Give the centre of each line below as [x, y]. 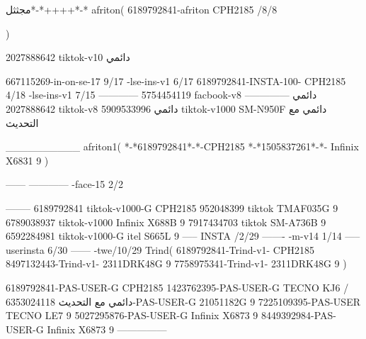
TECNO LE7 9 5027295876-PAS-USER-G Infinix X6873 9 [132, 315]
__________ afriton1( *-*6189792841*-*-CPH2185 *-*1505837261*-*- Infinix [182, 146]
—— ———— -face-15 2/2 [65, 184]
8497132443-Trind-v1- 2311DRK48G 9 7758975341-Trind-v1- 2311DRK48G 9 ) [176, 263]
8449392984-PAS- [299, 315]
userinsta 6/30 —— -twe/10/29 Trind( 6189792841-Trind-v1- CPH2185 [160, 249]
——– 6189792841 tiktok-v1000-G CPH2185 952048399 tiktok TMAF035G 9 [172, 207]
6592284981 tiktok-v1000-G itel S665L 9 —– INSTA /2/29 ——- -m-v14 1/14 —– [183, 236]
